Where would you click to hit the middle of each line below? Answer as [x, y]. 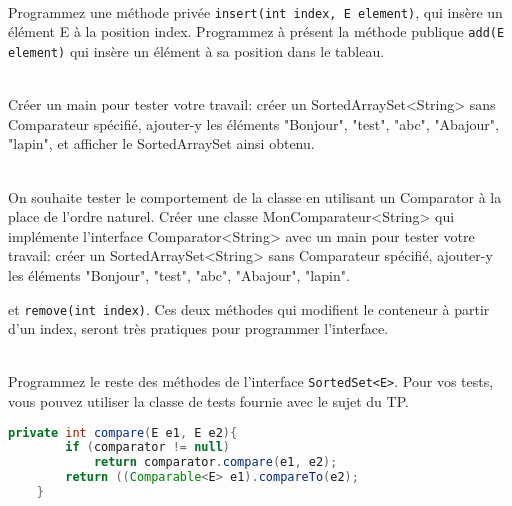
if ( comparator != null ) [148, 447]
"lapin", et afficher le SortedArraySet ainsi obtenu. [161, 143]
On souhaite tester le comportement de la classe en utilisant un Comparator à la [255, 196]
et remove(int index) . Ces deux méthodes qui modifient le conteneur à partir [249, 308]
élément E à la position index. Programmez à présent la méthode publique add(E [256, 31]
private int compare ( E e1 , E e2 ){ [123, 432]
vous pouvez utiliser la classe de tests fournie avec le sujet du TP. [208, 401]
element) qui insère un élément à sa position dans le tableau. [196, 50]
